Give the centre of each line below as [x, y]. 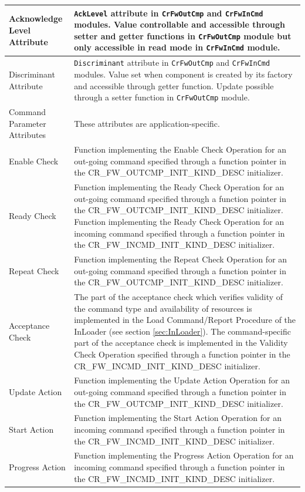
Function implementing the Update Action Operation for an [182, 380]
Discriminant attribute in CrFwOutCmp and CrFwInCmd [172, 63]
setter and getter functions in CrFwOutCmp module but [183, 36]
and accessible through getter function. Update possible [174, 85]
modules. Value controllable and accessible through [180, 24]
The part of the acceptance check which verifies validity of [179, 296]
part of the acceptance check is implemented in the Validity [181, 343]
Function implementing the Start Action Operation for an [178, 418]
